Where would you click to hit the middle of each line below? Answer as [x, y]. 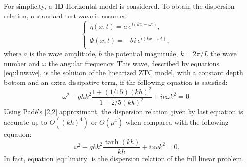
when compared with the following [177, 122]
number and [22, 63]
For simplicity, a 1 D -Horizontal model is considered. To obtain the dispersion [119, 6]
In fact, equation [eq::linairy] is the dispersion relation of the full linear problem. [124, 158]
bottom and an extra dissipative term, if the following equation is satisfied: [116, 82]
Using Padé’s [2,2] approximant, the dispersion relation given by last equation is [123, 111]
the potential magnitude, [141, 53]
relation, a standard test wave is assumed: [66, 15]
